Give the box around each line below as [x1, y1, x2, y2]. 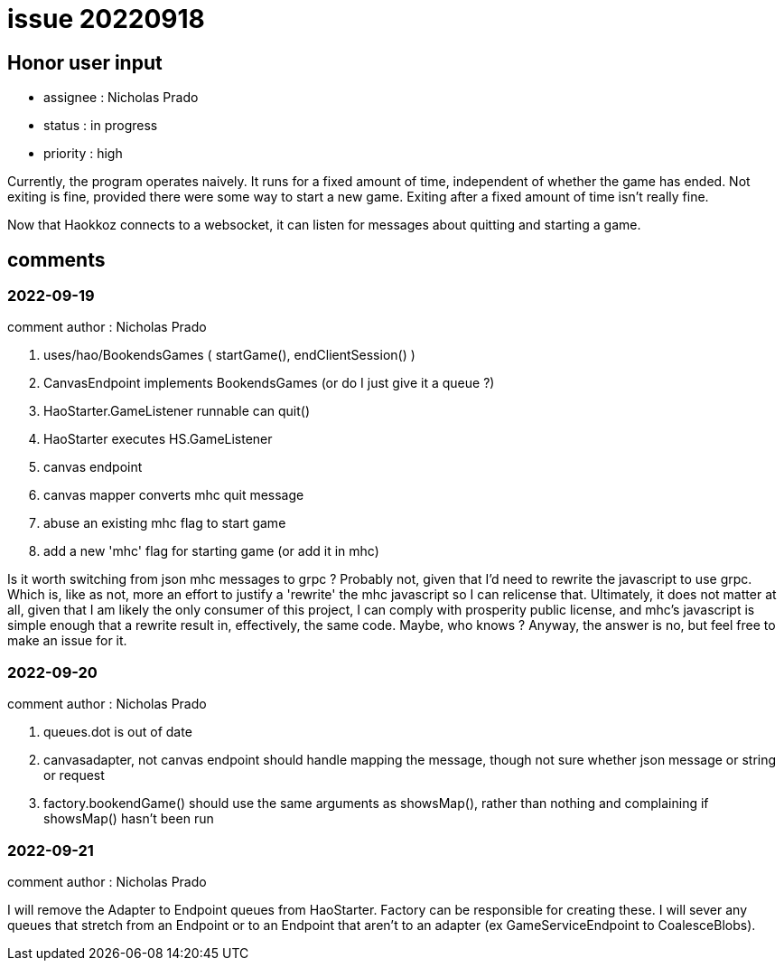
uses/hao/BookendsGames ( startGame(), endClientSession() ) [43, 347, 415, 363]
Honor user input [7, 51, 163, 74]
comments [7, 248, 106, 271]
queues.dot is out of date [43, 724, 192, 740]
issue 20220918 [7, 4, 205, 34]
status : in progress [43, 117, 158, 134]
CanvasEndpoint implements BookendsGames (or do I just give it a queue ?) [43, 375, 495, 391]
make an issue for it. [7, 633, 127, 649]
